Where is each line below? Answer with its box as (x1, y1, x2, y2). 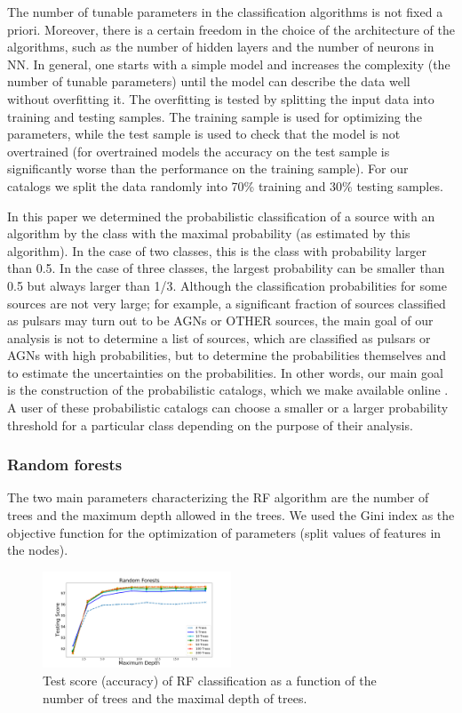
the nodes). (7, 541, 68, 559)
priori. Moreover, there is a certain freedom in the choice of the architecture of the (7, 20, 456, 38)
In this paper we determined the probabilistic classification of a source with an (7, 206, 435, 225)
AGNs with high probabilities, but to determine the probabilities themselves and (7, 346, 447, 365)
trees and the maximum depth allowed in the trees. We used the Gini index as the (7, 506, 455, 525)
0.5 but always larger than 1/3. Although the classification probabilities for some (7, 276, 447, 294)
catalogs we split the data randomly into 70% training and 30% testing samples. (7, 176, 443, 195)
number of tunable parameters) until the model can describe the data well (7, 72, 410, 91)
